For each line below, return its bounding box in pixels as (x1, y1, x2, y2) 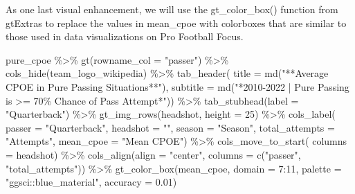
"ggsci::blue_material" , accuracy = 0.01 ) (6, 175, 177, 189)
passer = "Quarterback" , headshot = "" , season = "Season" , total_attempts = (6, 120, 335, 134)
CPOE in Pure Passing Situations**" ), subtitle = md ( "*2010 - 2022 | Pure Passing (6, 79, 349, 94)
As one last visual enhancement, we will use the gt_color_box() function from (6, 2, 338, 16)
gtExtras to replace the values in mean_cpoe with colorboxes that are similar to (6, 15, 347, 30)
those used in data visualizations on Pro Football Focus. (6, 29, 244, 44)
